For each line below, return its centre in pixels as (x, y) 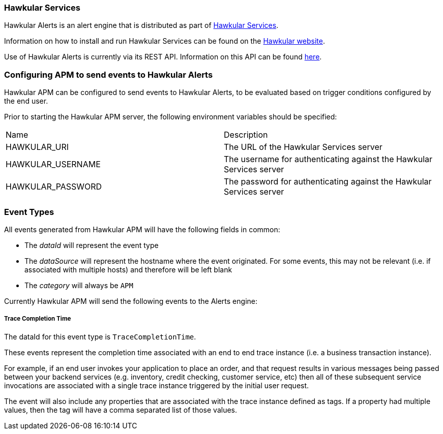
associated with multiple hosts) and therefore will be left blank (128, 269)
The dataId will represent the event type (92, 245)
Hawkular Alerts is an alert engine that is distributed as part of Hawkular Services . (141, 25)
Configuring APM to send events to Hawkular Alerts (109, 74)
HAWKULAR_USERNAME (53, 164)
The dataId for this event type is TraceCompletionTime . (100, 336)
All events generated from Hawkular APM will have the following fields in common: (142, 229)
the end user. (26, 101)
